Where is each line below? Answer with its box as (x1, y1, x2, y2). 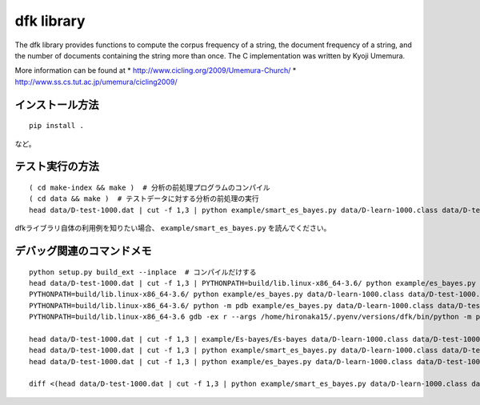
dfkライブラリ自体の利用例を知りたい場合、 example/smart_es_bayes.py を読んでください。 (14, 223, 331, 233)
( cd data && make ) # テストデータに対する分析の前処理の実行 (29, 194, 259, 203)
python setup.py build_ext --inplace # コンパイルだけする (29, 267, 257, 276)
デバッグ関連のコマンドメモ (14, 244, 152, 258)
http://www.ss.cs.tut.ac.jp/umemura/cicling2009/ (14, 77, 178, 86)
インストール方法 (14, 98, 99, 111)
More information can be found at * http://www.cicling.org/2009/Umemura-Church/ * (14, 66, 297, 75)
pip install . (29, 121, 84, 130)
